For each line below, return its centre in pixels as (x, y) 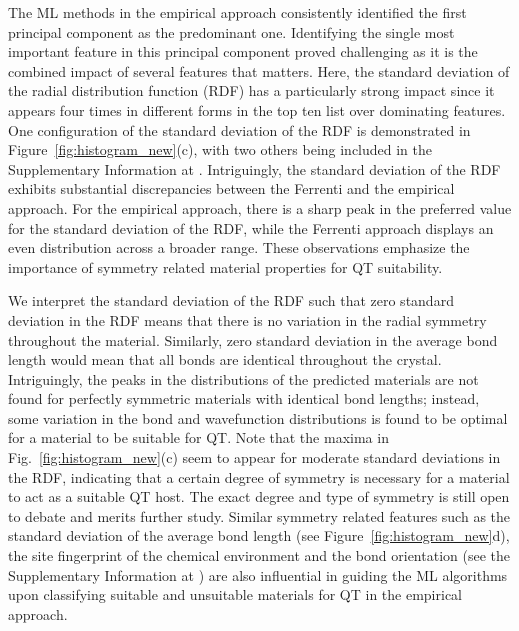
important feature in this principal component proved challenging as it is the (243, 51)
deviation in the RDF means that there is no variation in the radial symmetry (247, 319)
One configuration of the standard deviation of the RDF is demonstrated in (239, 129)
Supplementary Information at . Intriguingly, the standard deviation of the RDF (254, 168)
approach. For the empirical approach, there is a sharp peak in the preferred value (260, 207)
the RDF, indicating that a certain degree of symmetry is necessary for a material (259, 476)
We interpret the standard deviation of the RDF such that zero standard (231, 300)
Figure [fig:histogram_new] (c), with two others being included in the (220, 149)
